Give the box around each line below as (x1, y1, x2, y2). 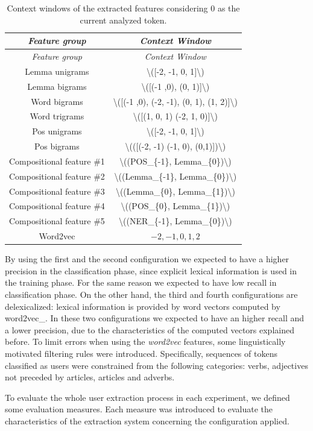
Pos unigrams (32, 125, 82, 137)
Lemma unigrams (25, 64, 89, 77)
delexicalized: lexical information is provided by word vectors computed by (5, 300, 280, 312)
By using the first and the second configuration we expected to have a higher (5, 253, 289, 265)
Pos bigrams (34, 140, 80, 153)
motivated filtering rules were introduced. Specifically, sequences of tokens (5, 347, 277, 359)
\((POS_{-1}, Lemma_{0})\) (119, 154, 232, 167)
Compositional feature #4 (9, 200, 105, 212)
